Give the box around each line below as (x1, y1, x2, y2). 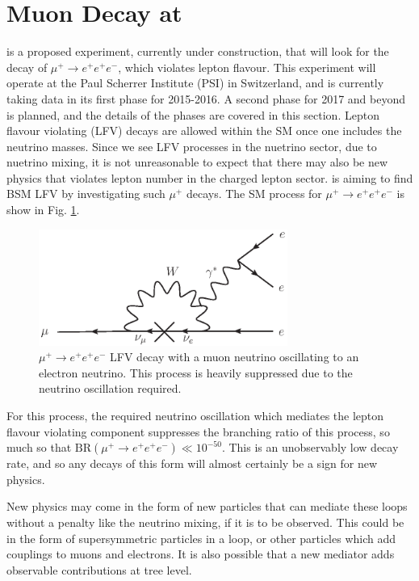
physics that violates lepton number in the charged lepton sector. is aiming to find (6, 169, 413, 186)
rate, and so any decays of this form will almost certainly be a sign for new (6, 455, 378, 472)
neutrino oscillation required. (39, 380, 182, 397)
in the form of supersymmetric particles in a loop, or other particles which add (6, 529, 396, 546)
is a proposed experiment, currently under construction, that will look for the (6, 43, 389, 60)
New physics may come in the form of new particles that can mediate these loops (6, 498, 408, 515)
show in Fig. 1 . (6, 201, 80, 218)
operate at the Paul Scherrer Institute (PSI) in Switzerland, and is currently (6, 74, 384, 91)
